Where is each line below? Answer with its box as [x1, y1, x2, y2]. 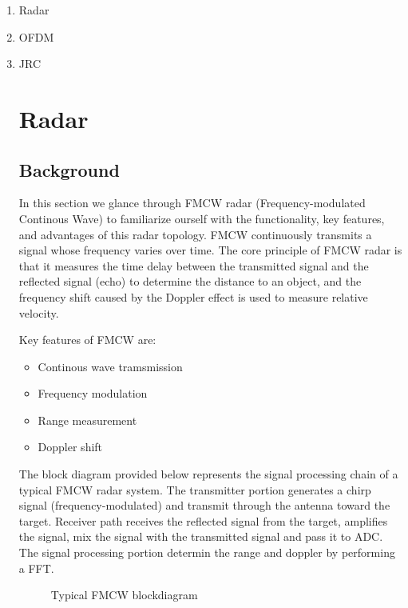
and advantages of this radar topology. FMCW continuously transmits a [18, 226, 372, 242]
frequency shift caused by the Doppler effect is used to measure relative [18, 288, 368, 305]
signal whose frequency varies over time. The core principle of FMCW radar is [18, 242, 402, 258]
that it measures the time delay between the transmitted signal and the [18, 257, 369, 274]
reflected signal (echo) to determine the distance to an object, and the [18, 273, 362, 290]
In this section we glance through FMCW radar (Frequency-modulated [18, 194, 366, 211]
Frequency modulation [38, 385, 148, 402]
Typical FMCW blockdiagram [50, 586, 198, 603]
